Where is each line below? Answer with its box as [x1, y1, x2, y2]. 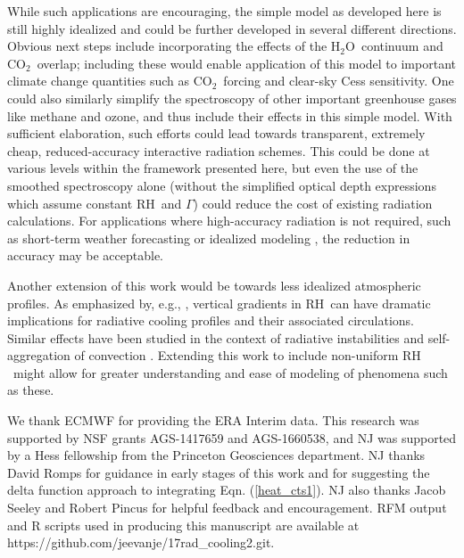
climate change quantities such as [7, 71, 189, 90]
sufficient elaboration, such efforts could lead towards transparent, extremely [7, 124, 426, 143]
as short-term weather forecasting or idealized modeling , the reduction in [7, 228, 410, 247]
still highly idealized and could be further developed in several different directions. [7, 19, 457, 37]
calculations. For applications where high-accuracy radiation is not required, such [7, 211, 452, 230]
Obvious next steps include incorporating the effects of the [7, 37, 327, 55]
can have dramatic [330, 293, 431, 312]
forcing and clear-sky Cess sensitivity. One [223, 71, 454, 90]
